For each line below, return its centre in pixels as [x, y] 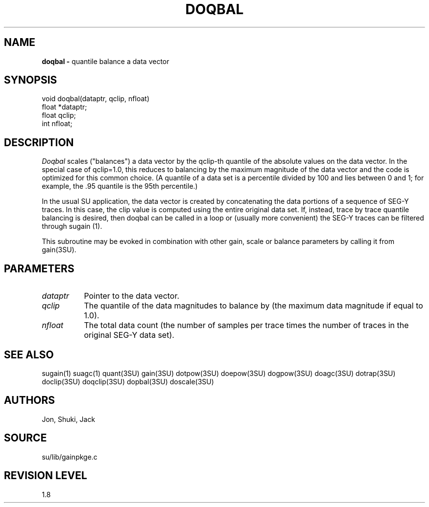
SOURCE [25, 438]
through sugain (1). [72, 226]
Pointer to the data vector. [132, 296]
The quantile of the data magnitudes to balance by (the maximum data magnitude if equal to [253, 306]
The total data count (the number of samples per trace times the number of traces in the [246, 325]
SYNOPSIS [31, 80]
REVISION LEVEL [46, 476]
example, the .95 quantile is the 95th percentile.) [120, 186]
